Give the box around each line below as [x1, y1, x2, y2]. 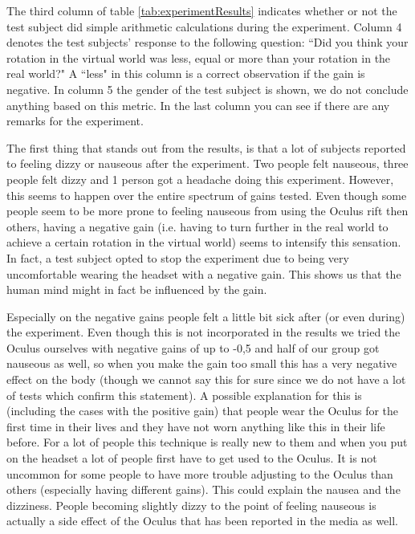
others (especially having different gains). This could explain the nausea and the [6, 481, 401, 498]
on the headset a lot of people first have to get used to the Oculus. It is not [6, 450, 377, 467]
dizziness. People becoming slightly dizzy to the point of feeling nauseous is [6, 496, 376, 513]
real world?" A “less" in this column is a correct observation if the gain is [6, 65, 365, 82]
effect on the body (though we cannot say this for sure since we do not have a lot [6, 371, 406, 388]
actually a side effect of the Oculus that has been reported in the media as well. [6, 512, 399, 529]
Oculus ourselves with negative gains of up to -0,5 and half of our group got [6, 339, 380, 356]
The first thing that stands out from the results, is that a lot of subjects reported [6, 139, 406, 156]
